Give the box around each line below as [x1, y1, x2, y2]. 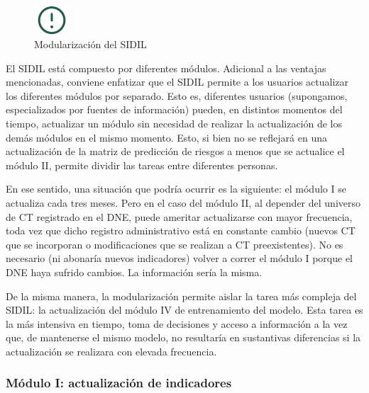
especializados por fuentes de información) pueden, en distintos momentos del [6, 102, 343, 117]
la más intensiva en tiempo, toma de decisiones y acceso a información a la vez [6, 316, 348, 331]
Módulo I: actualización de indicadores [6, 374, 232, 392]
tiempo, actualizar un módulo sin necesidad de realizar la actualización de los [6, 116, 343, 131]
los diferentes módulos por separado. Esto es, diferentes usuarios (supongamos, [6, 88, 348, 103]
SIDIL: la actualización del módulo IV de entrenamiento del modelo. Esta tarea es [6, 302, 363, 317]
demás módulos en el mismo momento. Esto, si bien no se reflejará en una [6, 130, 327, 144]
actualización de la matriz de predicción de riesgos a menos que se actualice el [6, 144, 345, 159]
